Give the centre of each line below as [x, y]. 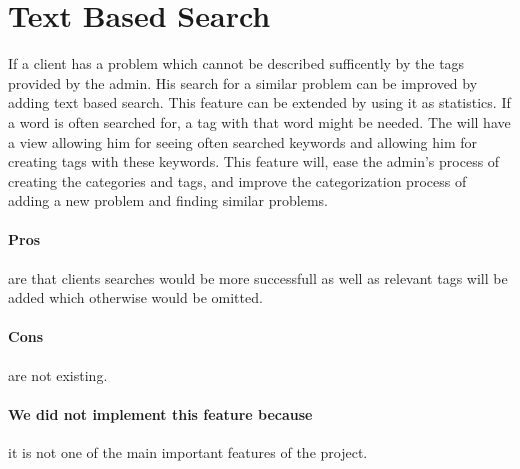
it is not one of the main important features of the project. [188, 452]
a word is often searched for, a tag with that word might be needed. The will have [259, 121]
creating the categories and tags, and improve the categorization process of [237, 180]
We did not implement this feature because [160, 413]
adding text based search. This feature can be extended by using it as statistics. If [259, 102]
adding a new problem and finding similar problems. [168, 200]
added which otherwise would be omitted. [135, 297]
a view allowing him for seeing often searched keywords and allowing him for [242, 141]
